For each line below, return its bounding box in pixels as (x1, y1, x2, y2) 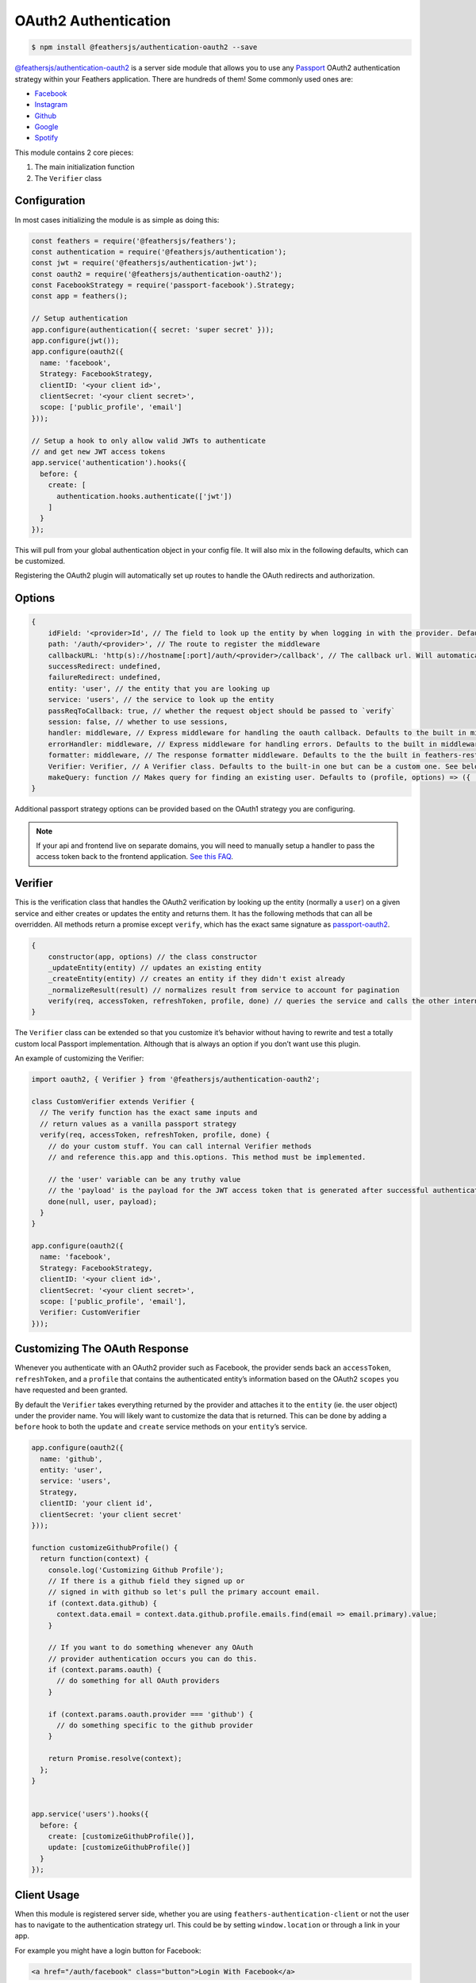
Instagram (34, 100, 67, 109)
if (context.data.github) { (48, 1598, 158, 1608)
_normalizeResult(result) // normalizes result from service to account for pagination (48, 985, 400, 995)
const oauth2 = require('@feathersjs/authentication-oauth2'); (31, 270, 283, 278)
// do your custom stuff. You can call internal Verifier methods (48, 1141, 313, 1150)
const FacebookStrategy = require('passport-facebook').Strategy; (31, 281, 295, 290)
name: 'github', (40, 1454, 103, 1463)
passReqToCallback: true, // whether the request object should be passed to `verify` (48, 706, 396, 715)
